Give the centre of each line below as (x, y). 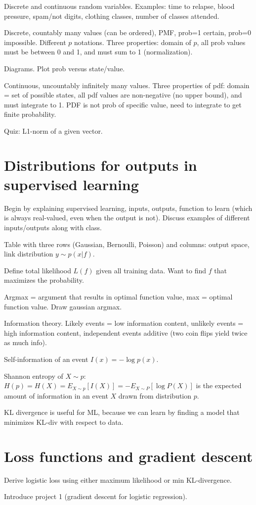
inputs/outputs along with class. (53, 227)
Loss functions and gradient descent (128, 456)
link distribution (29, 254)
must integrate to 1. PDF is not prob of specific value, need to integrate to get (123, 104)
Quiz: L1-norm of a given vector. (53, 130)
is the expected (219, 385)
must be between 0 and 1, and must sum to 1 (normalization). (98, 52)
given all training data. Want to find (151, 270)
